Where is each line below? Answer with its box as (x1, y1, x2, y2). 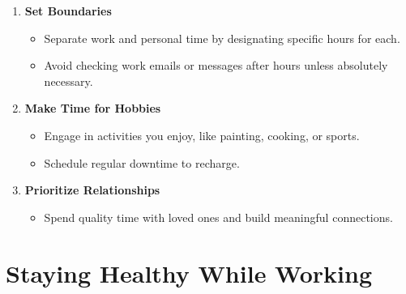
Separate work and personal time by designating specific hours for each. (44, 29, 400, 46)
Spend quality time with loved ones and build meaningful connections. (44, 208, 393, 225)
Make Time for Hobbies (24, 100, 161, 117)
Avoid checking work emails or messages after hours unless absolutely (44, 57, 388, 74)
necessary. (44, 72, 93, 89)
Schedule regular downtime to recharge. (44, 154, 240, 171)
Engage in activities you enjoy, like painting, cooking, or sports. (44, 126, 360, 143)
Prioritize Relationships (24, 181, 160, 198)
